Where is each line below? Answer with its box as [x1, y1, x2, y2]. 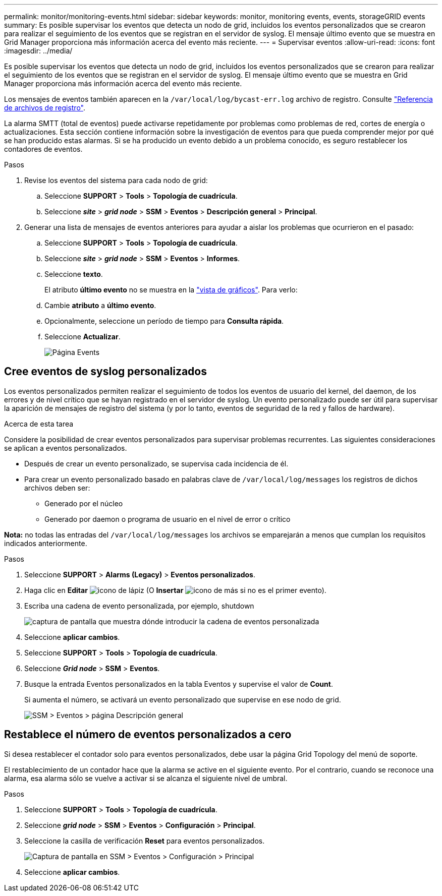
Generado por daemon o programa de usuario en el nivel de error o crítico [44, 514, 291, 523]
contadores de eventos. [4, 145, 83, 153]
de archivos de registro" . [4, 103, 86, 112]
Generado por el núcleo [44, 499, 123, 508]
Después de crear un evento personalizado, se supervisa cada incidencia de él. [24, 459, 289, 468]
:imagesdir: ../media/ [4, 46, 73, 55]
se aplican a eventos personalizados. [4, 443, 127, 452]
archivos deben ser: [24, 483, 90, 492]
